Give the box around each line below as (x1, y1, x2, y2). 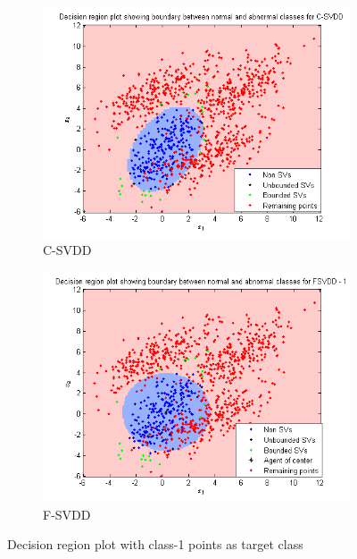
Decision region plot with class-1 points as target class (7, 535, 303, 554)
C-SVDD (43, 241, 92, 259)
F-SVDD (43, 504, 91, 523)
